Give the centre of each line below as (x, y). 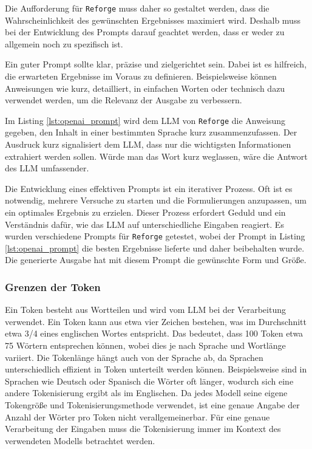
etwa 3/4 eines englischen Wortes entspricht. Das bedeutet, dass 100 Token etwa (154, 333)
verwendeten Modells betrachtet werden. (80, 440)
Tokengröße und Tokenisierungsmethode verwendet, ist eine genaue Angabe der (152, 405)
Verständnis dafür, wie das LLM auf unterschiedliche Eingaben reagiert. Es (144, 224)
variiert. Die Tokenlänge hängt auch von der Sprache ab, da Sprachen (134, 357)
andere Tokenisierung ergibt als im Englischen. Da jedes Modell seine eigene (146, 393)
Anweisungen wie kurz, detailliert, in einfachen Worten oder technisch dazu (145, 88)
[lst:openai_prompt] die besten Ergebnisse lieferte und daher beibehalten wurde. (155, 248)
